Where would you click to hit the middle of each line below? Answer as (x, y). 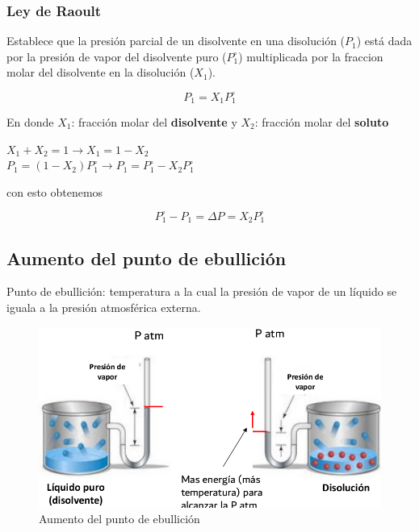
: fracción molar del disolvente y (154, 121)
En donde (30, 121)
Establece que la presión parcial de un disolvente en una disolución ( (176, 41)
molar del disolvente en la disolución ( (101, 72)
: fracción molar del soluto (322, 121)
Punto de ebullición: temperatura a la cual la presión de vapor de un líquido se (202, 291)
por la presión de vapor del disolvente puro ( (117, 56)
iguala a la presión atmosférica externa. (104, 308)
